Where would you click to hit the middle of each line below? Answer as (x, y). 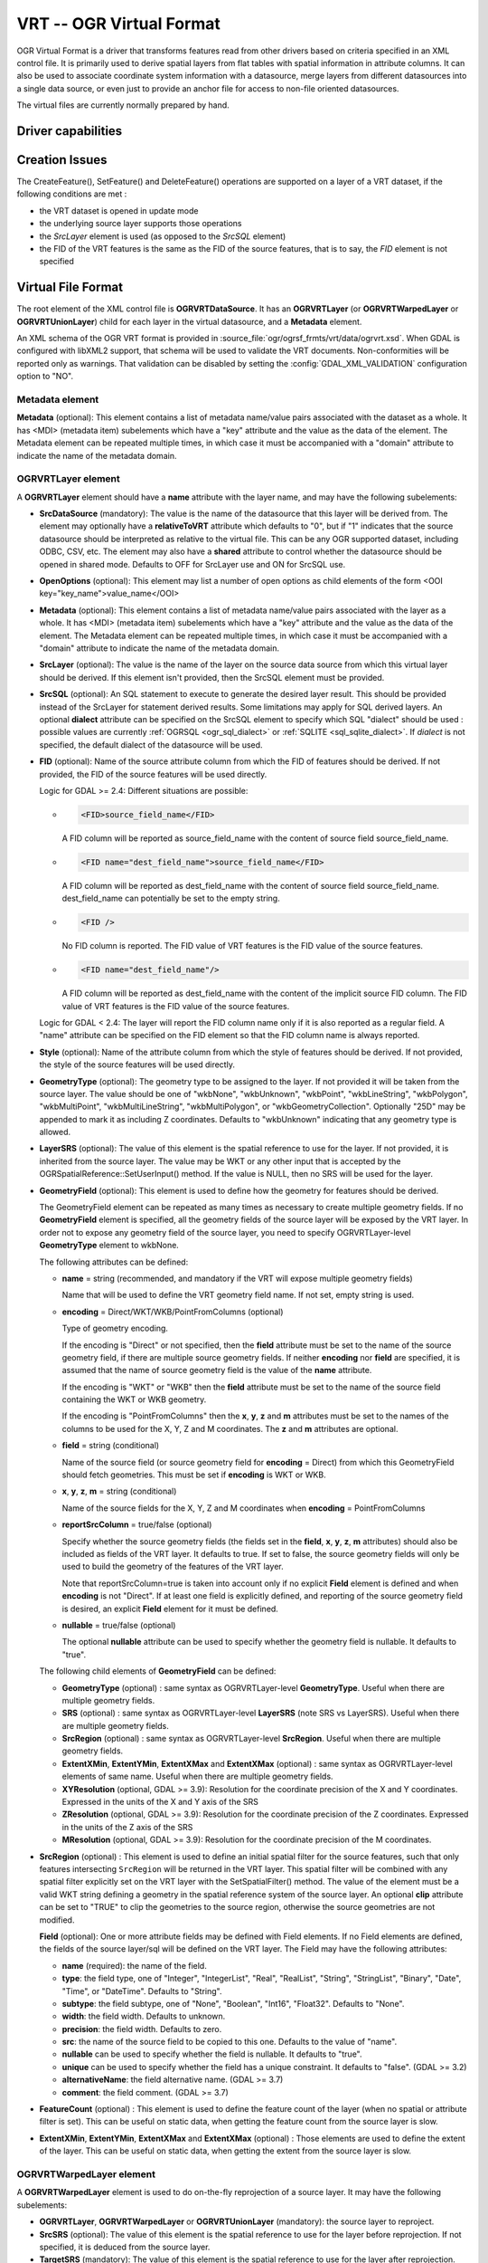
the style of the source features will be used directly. (137, 1065)
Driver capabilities (70, 131)
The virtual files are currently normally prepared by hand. (123, 105)
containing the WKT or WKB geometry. (134, 1399)
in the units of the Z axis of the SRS (127, 1827)
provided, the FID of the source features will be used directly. (153, 774)
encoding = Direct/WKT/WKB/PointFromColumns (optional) (173, 1312)
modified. (57, 1920)
